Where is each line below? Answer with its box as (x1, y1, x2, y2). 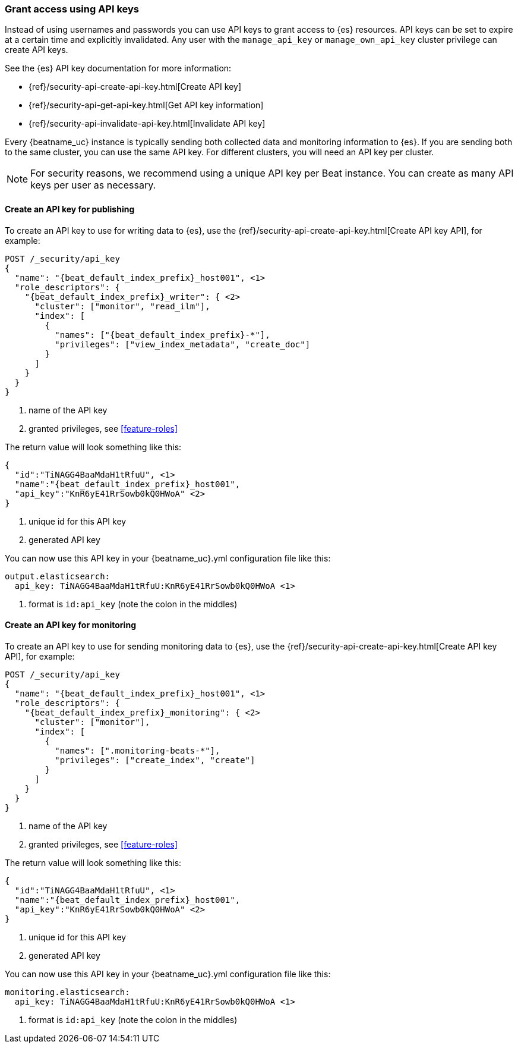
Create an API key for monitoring (5, 620, 136, 630)
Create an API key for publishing (5, 203, 135, 214)
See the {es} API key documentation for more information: (5, 63, 232, 74)
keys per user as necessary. (30, 179, 156, 192)
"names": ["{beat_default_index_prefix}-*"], (55, 330, 270, 340)
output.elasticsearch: (5, 571, 110, 581)
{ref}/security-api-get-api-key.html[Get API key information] (29, 100, 264, 111)
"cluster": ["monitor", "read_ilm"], (34, 301, 210, 311)
